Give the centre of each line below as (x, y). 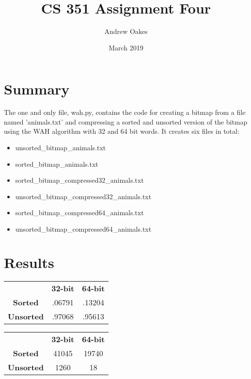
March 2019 (126, 47)
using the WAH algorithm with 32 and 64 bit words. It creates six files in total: (122, 131)
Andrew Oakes (126, 31)
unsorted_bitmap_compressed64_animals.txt (83, 229)
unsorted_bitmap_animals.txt (61, 148)
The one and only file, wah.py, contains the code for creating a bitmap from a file (125, 112)
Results (29, 262)
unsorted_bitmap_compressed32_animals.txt (83, 196)
